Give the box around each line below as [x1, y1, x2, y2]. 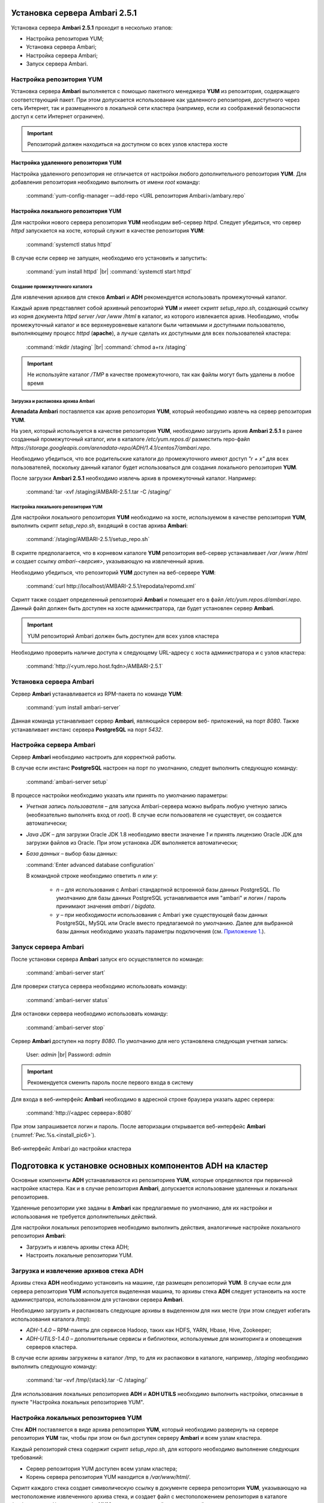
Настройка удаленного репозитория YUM [11, 159, 122, 167]
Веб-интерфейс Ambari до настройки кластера [11, 1145, 131, 1153]
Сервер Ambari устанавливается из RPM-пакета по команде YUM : [11, 690, 183, 697]
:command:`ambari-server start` [26, 969, 106, 976]
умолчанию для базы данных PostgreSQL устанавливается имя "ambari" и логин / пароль [56, 894, 287, 901]
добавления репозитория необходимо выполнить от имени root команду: [11, 178, 200, 186]
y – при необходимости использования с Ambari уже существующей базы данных [56, 911, 268, 918]
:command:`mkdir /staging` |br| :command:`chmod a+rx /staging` [26, 343, 187, 350]
